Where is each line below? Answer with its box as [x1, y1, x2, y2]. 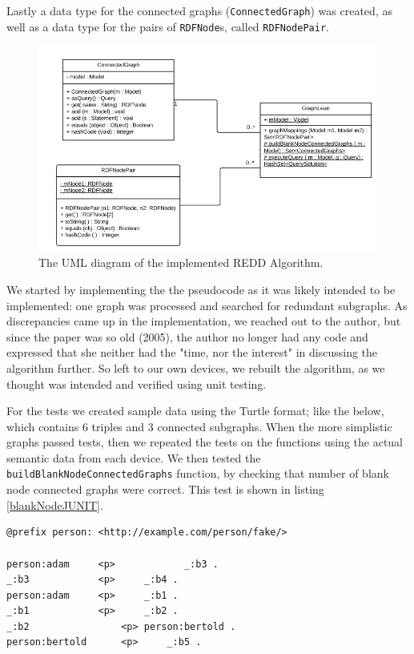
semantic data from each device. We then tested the [6, 449, 261, 466]
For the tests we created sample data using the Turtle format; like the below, [6, 402, 384, 419]
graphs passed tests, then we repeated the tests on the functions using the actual [6, 434, 404, 450]
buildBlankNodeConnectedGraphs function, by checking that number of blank [6, 465, 389, 482]
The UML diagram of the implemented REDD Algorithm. [38, 254, 324, 271]
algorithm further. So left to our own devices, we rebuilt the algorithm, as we [6, 359, 385, 376]
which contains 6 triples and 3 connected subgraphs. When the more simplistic [6, 418, 392, 434]
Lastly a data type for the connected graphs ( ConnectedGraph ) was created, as [6, 2, 392, 18]
